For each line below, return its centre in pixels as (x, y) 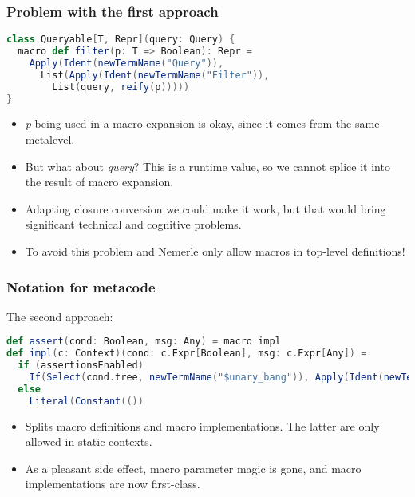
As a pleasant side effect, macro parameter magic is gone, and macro (193, 468)
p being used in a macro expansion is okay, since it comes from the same (202, 123)
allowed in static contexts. (89, 441)
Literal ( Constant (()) (86, 401)
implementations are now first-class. (113, 484)
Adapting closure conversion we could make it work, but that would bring (206, 208)
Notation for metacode (81, 286)
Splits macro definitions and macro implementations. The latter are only (202, 425)
